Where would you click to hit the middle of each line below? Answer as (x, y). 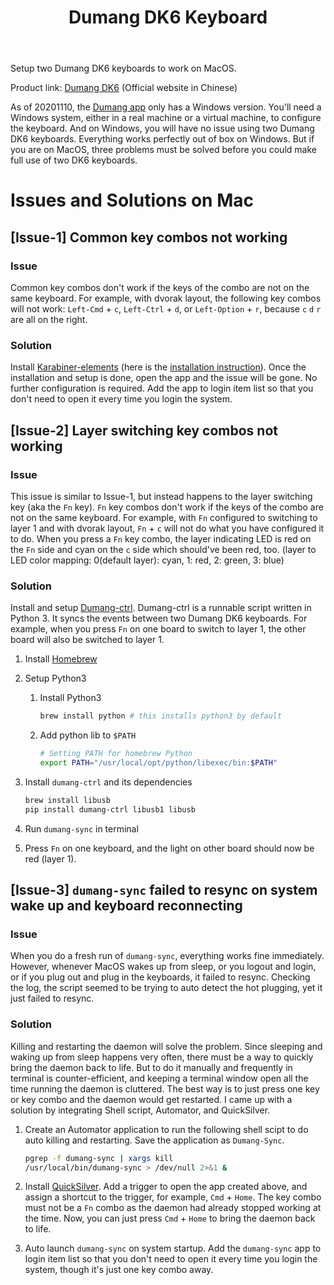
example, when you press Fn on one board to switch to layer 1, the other (158, 629)
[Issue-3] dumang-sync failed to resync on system (164, 890)
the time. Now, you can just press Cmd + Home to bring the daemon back (170, 1218)
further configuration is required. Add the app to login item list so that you (162, 388)
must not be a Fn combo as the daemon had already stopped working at (173, 1208)
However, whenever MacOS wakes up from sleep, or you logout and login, (163, 967)
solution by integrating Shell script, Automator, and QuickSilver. (140, 1110)
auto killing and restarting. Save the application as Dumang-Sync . (154, 1140)
